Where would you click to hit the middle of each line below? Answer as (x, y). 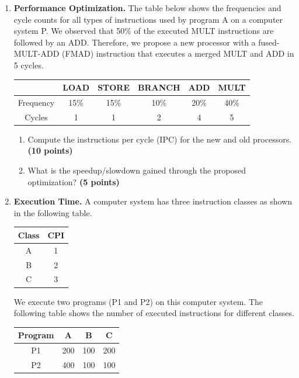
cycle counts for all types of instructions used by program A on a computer (148, 19)
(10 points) (50, 150)
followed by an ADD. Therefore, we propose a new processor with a (135, 42)
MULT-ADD (36, 53)
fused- (269, 42)
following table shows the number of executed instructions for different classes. (154, 313)
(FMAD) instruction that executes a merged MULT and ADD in (178, 53)
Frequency (36, 102)
